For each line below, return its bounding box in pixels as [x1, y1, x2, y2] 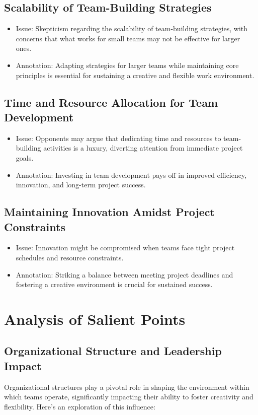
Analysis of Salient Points [4, 308, 186, 329]
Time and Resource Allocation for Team [4, 94, 218, 110]
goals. [16, 152, 34, 163]
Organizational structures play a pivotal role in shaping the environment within [4, 381, 249, 392]
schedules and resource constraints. [16, 252, 124, 262]
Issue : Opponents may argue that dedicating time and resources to [16, 132, 221, 143]
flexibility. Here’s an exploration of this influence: [4, 401, 155, 411]
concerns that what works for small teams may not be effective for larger [16, 33, 240, 43]
